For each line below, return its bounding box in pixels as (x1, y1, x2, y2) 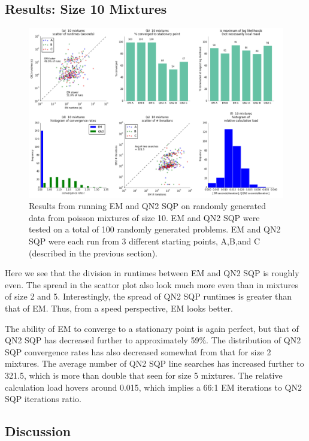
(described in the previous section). (29, 246, 157, 259)
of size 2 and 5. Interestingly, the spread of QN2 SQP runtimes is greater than (5, 290, 292, 303)
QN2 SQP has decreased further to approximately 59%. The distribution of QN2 (5, 334, 301, 346)
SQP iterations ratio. (5, 392, 81, 405)
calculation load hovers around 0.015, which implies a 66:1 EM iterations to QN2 (5, 380, 302, 393)
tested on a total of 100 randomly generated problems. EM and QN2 (29, 223, 281, 235)
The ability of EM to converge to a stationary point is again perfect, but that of (5, 322, 299, 334)
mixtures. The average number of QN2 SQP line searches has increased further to (5, 357, 304, 370)
